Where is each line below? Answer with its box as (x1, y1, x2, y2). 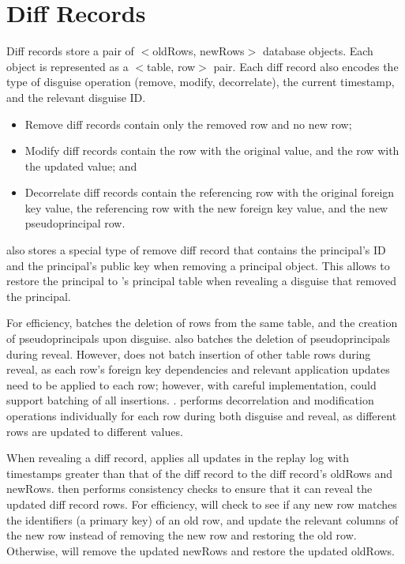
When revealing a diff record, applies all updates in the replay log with (6, 449, 349, 466)
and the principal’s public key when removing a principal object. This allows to (6, 257, 390, 273)
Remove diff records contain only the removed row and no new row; (24, 115, 352, 132)
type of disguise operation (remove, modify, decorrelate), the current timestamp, (6, 73, 395, 90)
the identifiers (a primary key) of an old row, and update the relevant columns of (6, 511, 399, 528)
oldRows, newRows (152, 43, 245, 59)
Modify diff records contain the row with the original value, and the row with (24, 142, 399, 159)
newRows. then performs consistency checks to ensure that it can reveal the (6, 480, 373, 497)
